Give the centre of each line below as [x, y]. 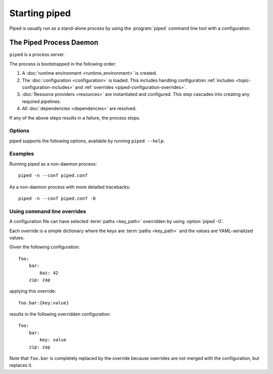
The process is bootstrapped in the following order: [63, 64]
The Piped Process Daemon [54, 43]
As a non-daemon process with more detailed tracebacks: [70, 187]
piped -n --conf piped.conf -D [57, 199]
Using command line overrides [48, 211]
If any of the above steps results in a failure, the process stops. [75, 118]
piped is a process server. [37, 55]
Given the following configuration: [45, 247]
